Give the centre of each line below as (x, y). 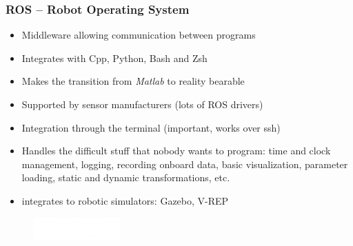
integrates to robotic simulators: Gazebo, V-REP (125, 200)
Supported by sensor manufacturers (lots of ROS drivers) (142, 104)
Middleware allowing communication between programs (139, 35)
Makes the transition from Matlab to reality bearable (133, 81)
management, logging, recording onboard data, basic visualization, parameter (185, 164)
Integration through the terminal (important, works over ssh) (151, 127)
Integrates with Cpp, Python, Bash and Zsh (114, 58)
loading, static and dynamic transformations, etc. (126, 177)
